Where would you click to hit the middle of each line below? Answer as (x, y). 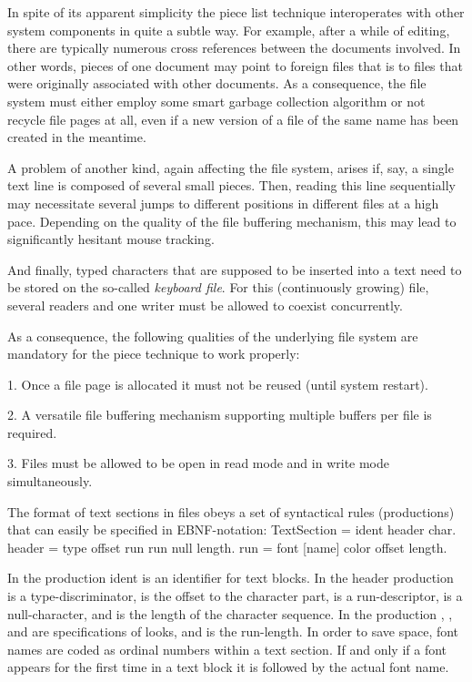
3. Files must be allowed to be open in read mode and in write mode (199, 463)
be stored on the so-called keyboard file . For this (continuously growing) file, (218, 287)
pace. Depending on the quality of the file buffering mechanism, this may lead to (232, 221)
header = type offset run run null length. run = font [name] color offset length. (227, 547)
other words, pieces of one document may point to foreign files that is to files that (235, 65)
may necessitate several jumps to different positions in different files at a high (223, 203)
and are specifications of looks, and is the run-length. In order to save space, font (233, 631)
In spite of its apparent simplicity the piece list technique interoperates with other (236, 12)
